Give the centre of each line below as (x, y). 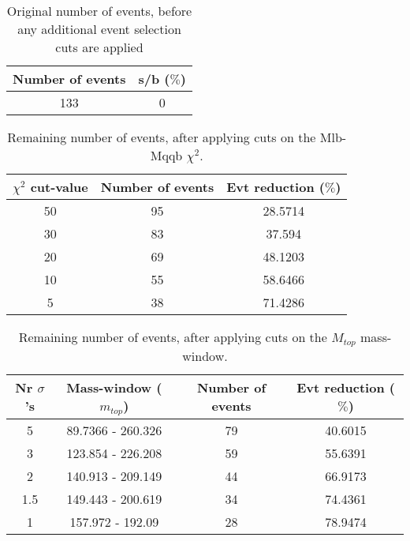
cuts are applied (99, 47)
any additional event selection (99, 29)
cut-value (59, 187)
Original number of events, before (99, 11)
